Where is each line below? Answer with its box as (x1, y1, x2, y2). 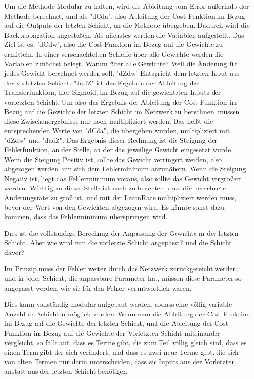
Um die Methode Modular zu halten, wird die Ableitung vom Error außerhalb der (4, 1, 249, 11)
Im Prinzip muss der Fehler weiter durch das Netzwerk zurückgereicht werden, (4, 263, 238, 274)
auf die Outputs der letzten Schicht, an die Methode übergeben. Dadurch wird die (4, 20, 250, 30)
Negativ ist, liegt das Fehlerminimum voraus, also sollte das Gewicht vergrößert (4, 173, 242, 183)
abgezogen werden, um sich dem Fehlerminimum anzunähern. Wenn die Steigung (4, 164, 246, 174)
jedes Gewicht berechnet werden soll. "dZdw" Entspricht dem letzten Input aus (4, 68, 240, 78)
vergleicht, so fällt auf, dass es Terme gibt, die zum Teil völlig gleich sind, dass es (4, 337, 247, 347)
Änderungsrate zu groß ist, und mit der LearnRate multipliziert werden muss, (4, 192, 237, 202)
